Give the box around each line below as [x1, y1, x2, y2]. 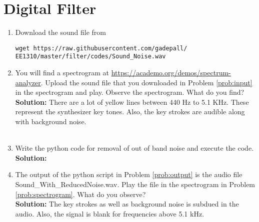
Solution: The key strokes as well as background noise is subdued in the [15, 199, 239, 209]
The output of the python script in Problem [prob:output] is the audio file [15, 169, 242, 180]
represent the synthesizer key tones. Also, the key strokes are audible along [15, 106, 245, 117]
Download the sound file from [15, 27, 106, 37]
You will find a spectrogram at [15, 67, 109, 78]
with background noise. [15, 116, 86, 126]
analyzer [15, 77, 41, 87]
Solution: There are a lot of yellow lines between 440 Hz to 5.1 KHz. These [15, 96, 249, 107]
